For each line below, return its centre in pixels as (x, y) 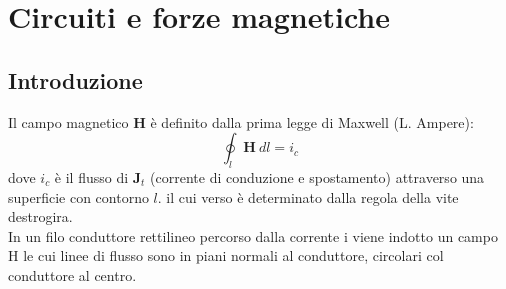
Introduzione (75, 79)
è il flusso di (91, 176)
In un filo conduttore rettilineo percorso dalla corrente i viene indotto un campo (253, 235)
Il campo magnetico (68, 121)
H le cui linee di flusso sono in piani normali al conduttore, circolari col (226, 255)
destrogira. (40, 216)
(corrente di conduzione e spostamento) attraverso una (317, 176)
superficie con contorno (78, 196)
